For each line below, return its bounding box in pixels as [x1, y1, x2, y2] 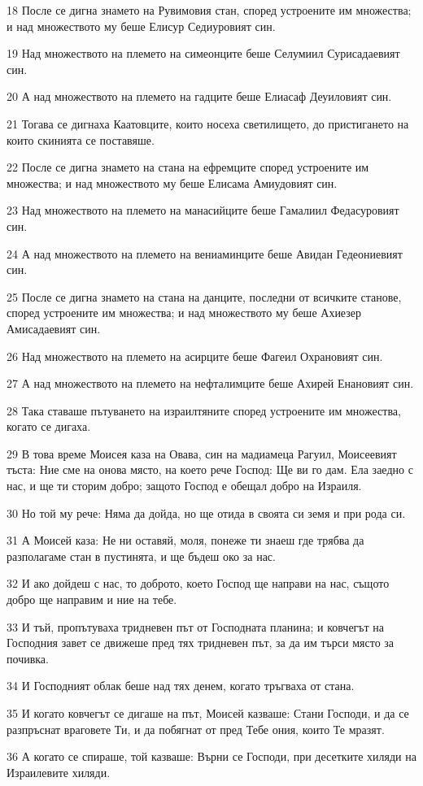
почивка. [7, 649, 49, 667]
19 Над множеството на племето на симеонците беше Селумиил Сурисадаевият [7, 45, 400, 62]
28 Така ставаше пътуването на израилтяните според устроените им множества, [7, 402, 401, 419]
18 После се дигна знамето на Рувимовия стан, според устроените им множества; [7, 2, 412, 18]
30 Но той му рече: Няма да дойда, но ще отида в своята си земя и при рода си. [7, 504, 406, 521]
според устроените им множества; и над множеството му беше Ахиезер [7, 304, 361, 321]
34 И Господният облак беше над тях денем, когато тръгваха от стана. [7, 677, 355, 694]
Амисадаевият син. [7, 319, 101, 337]
